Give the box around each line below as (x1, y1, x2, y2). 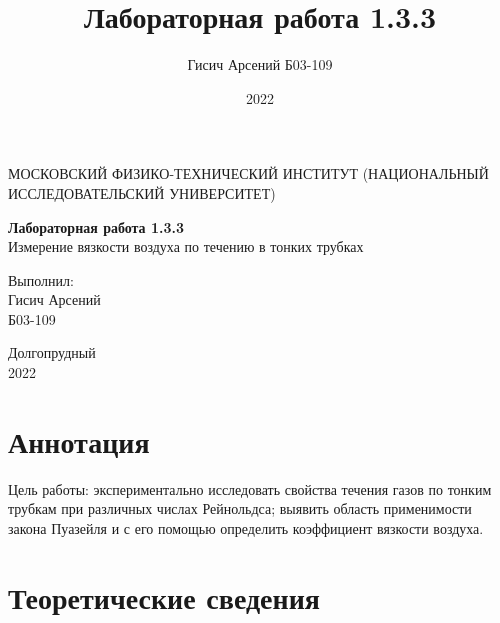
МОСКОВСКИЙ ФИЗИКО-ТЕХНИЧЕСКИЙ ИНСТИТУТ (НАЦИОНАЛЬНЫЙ (8, 163, 489, 184)
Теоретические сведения (8, 576, 320, 617)
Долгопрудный (8, 342, 96, 363)
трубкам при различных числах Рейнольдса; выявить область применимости (8, 498, 472, 519)
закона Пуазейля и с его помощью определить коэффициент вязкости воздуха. (8, 517, 484, 538)
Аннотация (8, 420, 150, 461)
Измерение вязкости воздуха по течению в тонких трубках (8, 236, 364, 257)
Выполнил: (8, 269, 74, 290)
